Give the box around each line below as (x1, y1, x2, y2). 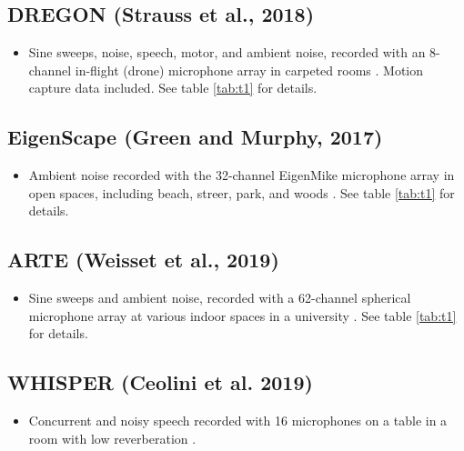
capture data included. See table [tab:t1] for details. (28, 78, 318, 97)
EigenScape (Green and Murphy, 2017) (7, 123, 383, 151)
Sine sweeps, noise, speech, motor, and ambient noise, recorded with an (28, 43, 426, 62)
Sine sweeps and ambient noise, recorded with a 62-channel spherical (28, 288, 411, 307)
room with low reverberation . (28, 428, 197, 447)
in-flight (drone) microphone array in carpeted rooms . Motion (75, 60, 423, 79)
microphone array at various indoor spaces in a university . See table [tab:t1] (28, 306, 457, 325)
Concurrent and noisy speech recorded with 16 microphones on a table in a (28, 411, 448, 430)
